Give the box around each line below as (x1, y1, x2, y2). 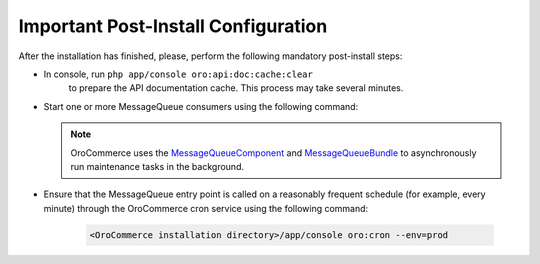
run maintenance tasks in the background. (70, 160, 245, 172)
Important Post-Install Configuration (18, 15, 328, 37)
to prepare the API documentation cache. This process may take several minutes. (68, 82, 404, 94)
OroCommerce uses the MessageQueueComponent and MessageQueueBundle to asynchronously (70, 146, 477, 159)
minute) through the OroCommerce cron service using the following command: (43, 202, 369, 214)
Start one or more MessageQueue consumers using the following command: (43, 100, 359, 112)
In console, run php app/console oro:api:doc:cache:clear (43, 68, 314, 80)
